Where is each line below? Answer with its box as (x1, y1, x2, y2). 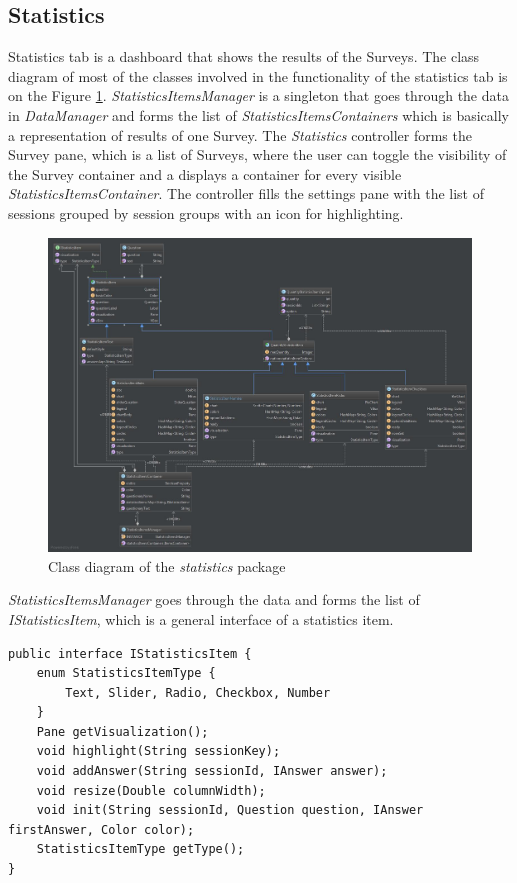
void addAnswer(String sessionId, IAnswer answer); (36, 764, 388, 779)
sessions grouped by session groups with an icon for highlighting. (8, 202, 404, 223)
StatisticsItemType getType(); (36, 842, 245, 857)
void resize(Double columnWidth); (36, 783, 266, 798)
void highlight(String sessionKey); (36, 744, 281, 759)
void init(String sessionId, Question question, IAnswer (36, 803, 424, 818)
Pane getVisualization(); (36, 724, 209, 739)
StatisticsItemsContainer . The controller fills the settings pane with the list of (8, 183, 484, 204)
